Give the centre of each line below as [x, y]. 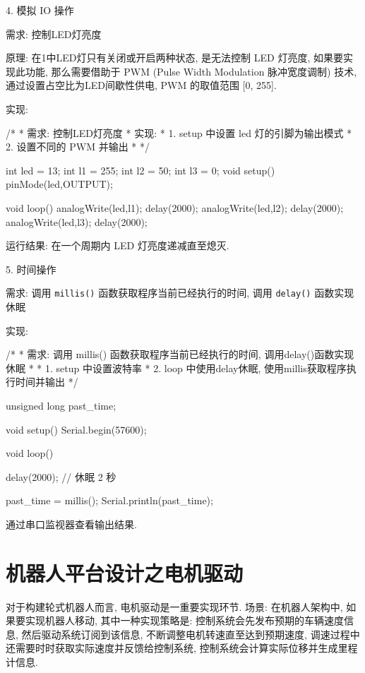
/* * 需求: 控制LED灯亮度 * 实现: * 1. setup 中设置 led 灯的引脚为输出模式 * [179, 132]
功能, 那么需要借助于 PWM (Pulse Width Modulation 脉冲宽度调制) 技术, [191, 71]
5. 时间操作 [31, 269]
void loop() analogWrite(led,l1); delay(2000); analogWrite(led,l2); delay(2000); [175, 207]
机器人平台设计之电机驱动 [125, 572]
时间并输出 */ [47, 382]
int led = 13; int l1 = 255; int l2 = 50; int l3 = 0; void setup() [140, 170]
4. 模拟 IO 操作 [40, 10]
